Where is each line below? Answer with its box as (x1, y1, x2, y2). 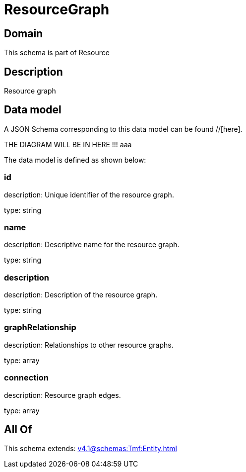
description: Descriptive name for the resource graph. (4, 240, 180, 249)
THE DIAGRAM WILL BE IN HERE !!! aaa (4, 140, 132, 149)
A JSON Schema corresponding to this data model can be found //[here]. (4, 124, 243, 133)
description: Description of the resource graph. (4, 290, 158, 299)
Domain (4, 27, 43, 40)
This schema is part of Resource (4, 48, 110, 57)
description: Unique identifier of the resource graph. (4, 190, 174, 199)
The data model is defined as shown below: (4, 155, 146, 164)
